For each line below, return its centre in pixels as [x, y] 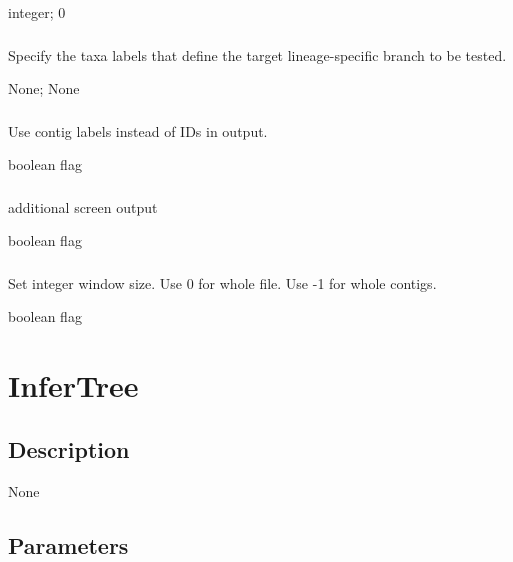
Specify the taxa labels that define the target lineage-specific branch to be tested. [257, 54]
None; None [44, 88]
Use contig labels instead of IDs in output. [138, 130]
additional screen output [83, 206]
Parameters [68, 544]
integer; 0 [37, 12]
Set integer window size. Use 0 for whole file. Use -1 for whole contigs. [222, 282]
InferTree [73, 385]
